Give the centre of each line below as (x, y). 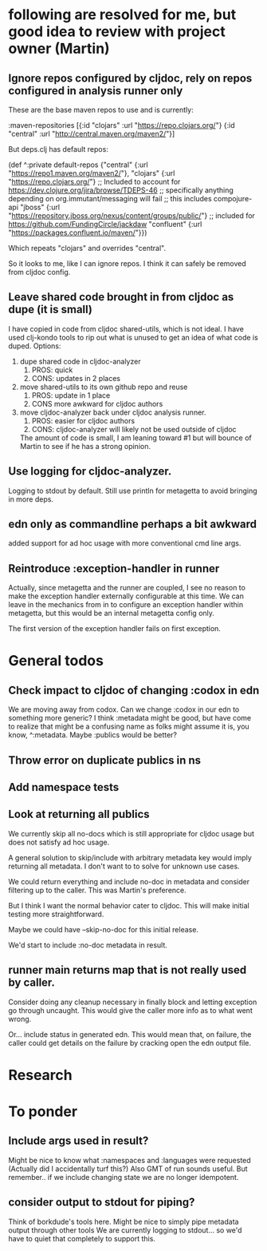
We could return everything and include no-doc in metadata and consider (129, 881)
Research (41, 1075)
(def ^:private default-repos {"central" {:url (79, 165)
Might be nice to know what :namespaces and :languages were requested (130, 1160)
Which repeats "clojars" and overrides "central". (87, 248)
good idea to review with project (117, 32)
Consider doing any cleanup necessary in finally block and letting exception (133, 1002)
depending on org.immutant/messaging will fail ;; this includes (110, 199)
